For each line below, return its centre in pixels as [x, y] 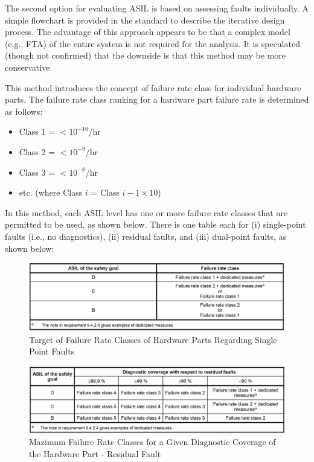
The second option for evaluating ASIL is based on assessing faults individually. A [157, 8]
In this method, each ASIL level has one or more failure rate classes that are [146, 212]
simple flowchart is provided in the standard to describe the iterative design [145, 20]
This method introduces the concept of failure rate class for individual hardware [153, 87]
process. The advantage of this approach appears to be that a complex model [148, 32]
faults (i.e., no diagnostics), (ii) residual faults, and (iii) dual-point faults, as [146, 236]
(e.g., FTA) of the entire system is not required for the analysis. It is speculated [152, 43]
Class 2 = [37, 151]
